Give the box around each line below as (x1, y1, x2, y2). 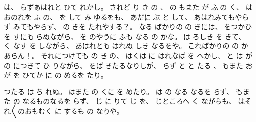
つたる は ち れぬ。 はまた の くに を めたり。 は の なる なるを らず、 (4, 86, 234, 96)
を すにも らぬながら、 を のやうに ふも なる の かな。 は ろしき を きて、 (4, 31, 246, 41)
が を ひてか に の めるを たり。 (4, 70, 108, 80)
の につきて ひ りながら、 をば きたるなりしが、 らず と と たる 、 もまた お (4, 60, 253, 70)
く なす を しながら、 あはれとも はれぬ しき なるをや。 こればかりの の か (4, 41, 248, 51)
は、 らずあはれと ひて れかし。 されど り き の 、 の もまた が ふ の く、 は (4, 2, 253, 12)
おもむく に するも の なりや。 (24, 105, 124, 116)
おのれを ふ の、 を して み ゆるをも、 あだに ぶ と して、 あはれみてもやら (4, 11, 249, 22)
